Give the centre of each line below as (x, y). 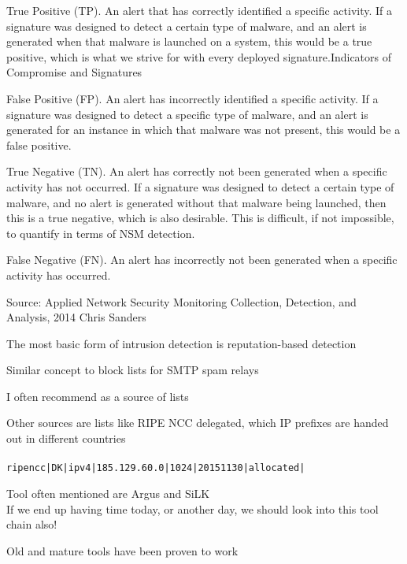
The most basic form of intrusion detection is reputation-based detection (181, 343)
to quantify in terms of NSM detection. (101, 233)
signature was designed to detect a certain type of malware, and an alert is (187, 26)
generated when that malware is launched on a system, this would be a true (189, 41)
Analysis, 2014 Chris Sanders (76, 317)
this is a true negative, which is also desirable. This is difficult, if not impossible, (200, 218)
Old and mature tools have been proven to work (122, 550)
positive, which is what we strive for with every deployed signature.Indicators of (199, 56)
